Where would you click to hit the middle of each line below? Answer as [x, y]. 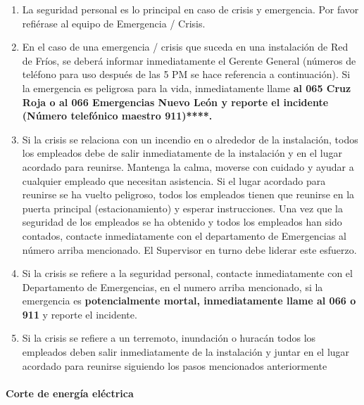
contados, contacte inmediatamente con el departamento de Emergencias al [184, 235]
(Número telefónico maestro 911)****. [117, 116]
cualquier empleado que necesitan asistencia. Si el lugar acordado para [174, 180]
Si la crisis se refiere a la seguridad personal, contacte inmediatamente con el [187, 273]
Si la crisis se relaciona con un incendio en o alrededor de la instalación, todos [190, 139]
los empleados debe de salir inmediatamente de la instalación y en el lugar [182, 153]
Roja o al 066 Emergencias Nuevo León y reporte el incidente [175, 102]
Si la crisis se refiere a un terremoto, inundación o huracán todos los [169, 338]
